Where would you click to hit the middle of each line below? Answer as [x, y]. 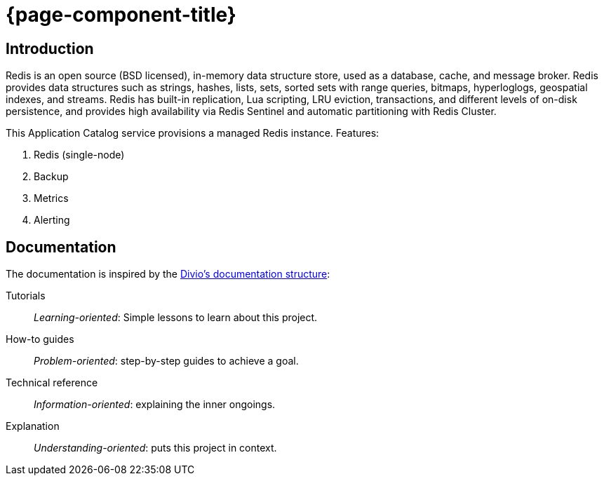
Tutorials [26, 296]
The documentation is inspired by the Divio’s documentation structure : [168, 274]
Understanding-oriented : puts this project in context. [155, 448]
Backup [51, 177]
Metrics [51, 198]
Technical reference [52, 383]
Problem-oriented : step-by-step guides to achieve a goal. [166, 361]
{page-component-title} [121, 15]
